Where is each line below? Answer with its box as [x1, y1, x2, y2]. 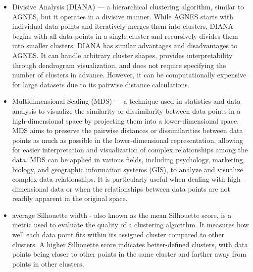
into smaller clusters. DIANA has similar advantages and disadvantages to [12, 40, 238, 51]
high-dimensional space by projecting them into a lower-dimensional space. [12, 115, 239, 126]
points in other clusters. [12, 258, 84, 269]
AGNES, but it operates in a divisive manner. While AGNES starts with [12, 11, 234, 21]
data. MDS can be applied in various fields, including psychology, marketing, [12, 154, 245, 164]
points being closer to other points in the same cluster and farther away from [12, 249, 247, 259]
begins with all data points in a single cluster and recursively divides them [12, 30, 238, 41]
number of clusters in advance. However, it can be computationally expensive [12, 69, 247, 80]
